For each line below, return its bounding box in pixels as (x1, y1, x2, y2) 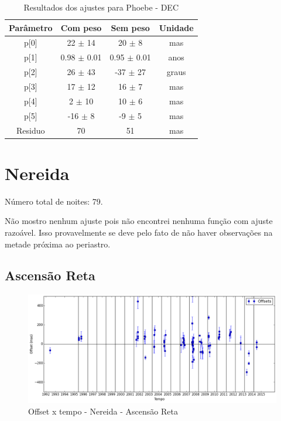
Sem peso (111, 21, 150, 33)
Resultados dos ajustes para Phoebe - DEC (23, 1, 179, 13)
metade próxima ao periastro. (5, 237, 111, 250)
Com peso (60, 21, 102, 33)
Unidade (159, 21, 194, 33)
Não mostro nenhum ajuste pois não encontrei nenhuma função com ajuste (5, 215, 273, 227)
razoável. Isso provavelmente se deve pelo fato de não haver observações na (5, 226, 273, 238)
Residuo (16, 124, 45, 136)
